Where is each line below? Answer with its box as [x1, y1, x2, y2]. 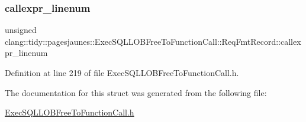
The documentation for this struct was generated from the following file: [5, 86, 267, 98]
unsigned [5, 24, 37, 36]
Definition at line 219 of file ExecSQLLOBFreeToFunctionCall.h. [5, 67, 239, 78]
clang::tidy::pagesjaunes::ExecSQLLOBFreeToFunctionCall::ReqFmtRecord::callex [5, 35, 301, 47]
